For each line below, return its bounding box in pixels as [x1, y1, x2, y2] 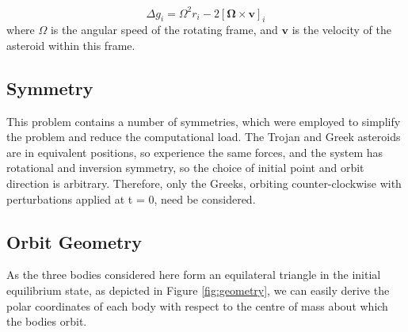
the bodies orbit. [6, 313, 87, 330]
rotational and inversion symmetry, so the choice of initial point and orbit [6, 159, 364, 176]
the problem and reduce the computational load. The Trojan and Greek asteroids [6, 128, 401, 145]
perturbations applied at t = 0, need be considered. [6, 190, 256, 207]
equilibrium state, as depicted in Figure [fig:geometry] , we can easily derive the [6, 282, 390, 299]
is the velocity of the [292, 21, 391, 38]
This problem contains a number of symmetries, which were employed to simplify [6, 113, 401, 129]
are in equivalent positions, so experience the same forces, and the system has [6, 143, 383, 160]
